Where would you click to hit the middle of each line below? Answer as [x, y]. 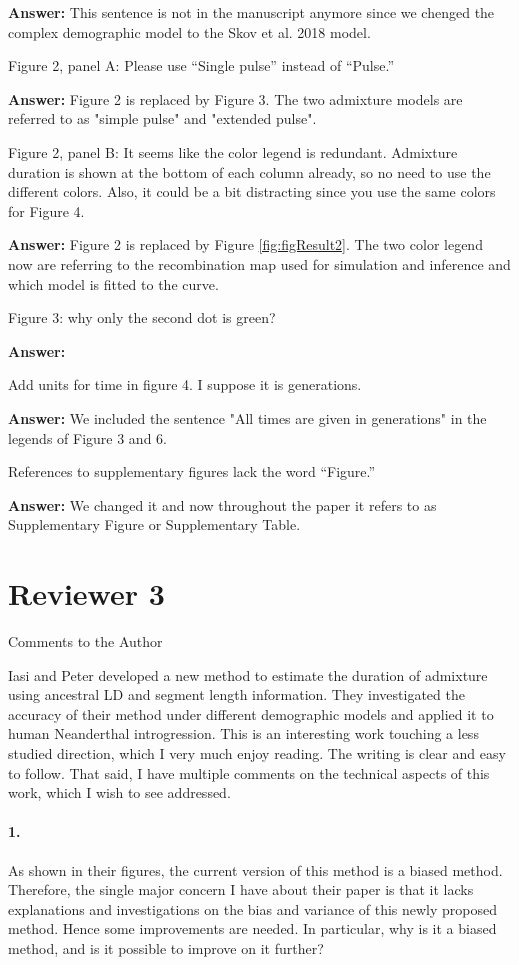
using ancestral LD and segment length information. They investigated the [236, 694]
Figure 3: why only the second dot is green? [142, 317]
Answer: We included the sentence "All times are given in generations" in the [247, 417]
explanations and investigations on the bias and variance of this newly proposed [253, 908]
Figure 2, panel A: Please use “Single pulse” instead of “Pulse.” [201, 65]
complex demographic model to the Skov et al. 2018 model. [189, 31]
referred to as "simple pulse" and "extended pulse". [162, 118]
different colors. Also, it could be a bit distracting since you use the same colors [252, 191]
